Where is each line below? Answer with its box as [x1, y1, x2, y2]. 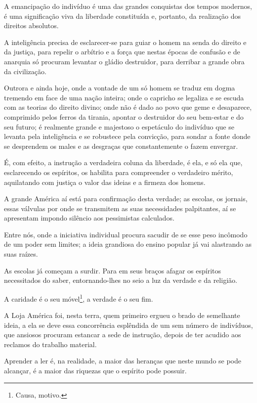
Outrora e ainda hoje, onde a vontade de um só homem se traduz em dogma [4, 83, 235, 93]
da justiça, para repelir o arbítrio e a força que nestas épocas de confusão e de [4, 46, 240, 57]
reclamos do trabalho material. [4, 339, 97, 349]
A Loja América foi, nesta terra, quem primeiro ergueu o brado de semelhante [4, 310, 240, 320]
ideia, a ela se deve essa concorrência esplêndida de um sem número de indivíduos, [4, 319, 253, 330]
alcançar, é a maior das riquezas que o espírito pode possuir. [4, 365, 187, 376]
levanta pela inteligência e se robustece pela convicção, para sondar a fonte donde [4, 131, 251, 141]
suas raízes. [4, 249, 38, 259]
